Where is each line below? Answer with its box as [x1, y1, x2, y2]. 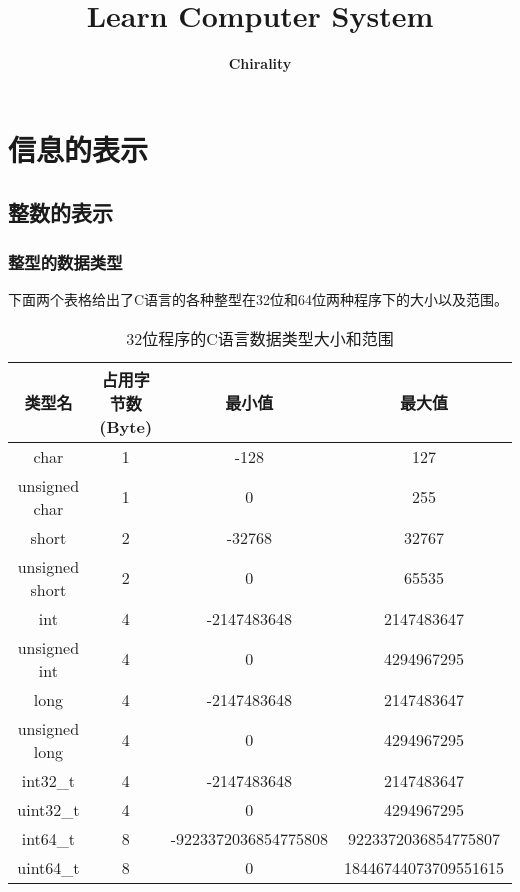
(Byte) [99, 414, 153, 438]
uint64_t [17, 855, 80, 879]
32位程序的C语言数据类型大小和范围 [126, 326, 394, 350]
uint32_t [17, 797, 80, 821]
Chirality [228, 53, 292, 74]
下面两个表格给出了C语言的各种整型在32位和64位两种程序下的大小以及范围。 [8, 288, 509, 309]
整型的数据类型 [8, 249, 123, 274]
